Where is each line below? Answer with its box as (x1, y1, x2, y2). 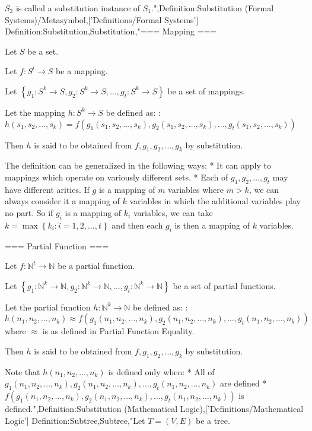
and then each (112, 218, 163, 231)
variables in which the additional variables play (129, 195, 301, 207)
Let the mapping (5, 106, 66, 118)
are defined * (219, 377, 267, 389)
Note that (5, 365, 40, 378)
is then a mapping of (174, 218, 250, 231)
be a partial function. (58, 259, 135, 272)
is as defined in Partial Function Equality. (42, 325, 195, 337)
